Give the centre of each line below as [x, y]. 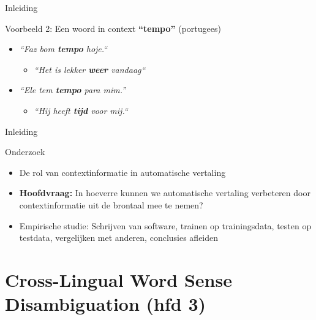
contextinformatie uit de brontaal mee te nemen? [111, 204]
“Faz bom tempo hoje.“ [63, 49]
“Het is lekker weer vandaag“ [90, 69]
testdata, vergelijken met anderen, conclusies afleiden [119, 238]
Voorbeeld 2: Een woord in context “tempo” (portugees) [113, 28]
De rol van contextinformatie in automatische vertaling [122, 172]
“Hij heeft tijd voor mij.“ [81, 110]
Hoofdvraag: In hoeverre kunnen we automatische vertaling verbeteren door [165, 193]
